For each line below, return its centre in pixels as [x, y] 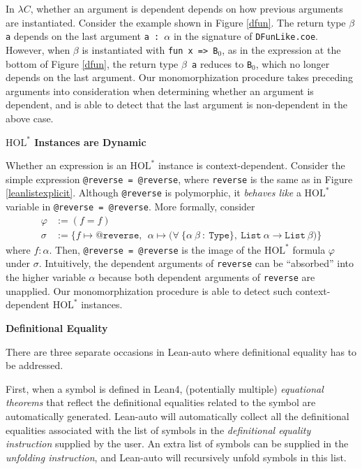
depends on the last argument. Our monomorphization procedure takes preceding [179, 77]
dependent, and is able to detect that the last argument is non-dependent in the [176, 104]
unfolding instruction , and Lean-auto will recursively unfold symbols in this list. [176, 457]
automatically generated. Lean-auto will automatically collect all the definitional [178, 416]
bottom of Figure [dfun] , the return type [92, 63]
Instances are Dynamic [90, 142]
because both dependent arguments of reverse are [207, 277]
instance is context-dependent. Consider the [251, 165]
